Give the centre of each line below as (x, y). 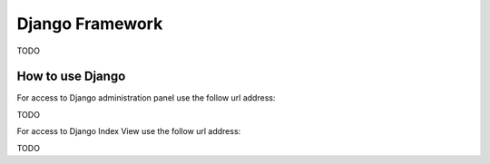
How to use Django (71, 77)
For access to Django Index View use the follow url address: (129, 131)
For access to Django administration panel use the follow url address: (146, 98)
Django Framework (90, 24)
